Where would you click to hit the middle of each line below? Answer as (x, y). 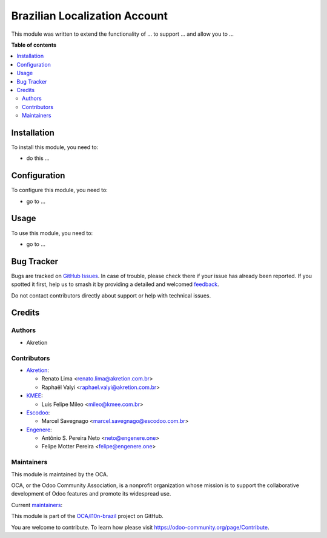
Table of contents (34, 45)
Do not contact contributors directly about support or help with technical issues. (111, 295)
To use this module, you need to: (52, 233)
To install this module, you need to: (55, 147)
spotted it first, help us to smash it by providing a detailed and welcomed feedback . (115, 284)
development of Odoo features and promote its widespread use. (91, 494)
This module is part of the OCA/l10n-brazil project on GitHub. (87, 516)
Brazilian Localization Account (89, 16)
